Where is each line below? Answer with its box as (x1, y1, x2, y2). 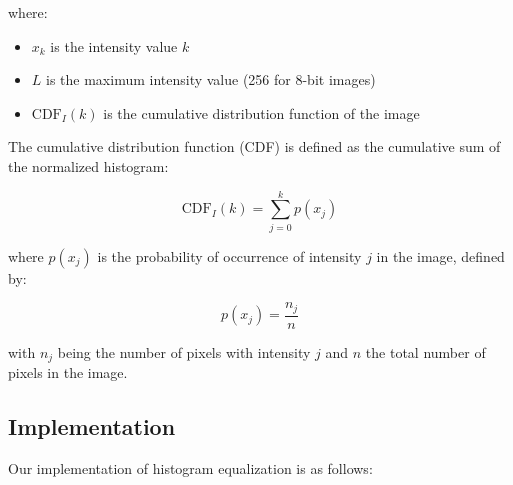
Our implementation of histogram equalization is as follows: (8, 458, 373, 479)
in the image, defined (376, 245, 505, 266)
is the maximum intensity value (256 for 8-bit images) (46, 69, 376, 90)
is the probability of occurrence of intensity (97, 245, 362, 266)
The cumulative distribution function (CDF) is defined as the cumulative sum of (8, 136, 501, 157)
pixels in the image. (8, 362, 128, 383)
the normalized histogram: (8, 155, 169, 176)
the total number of (365, 341, 486, 362)
